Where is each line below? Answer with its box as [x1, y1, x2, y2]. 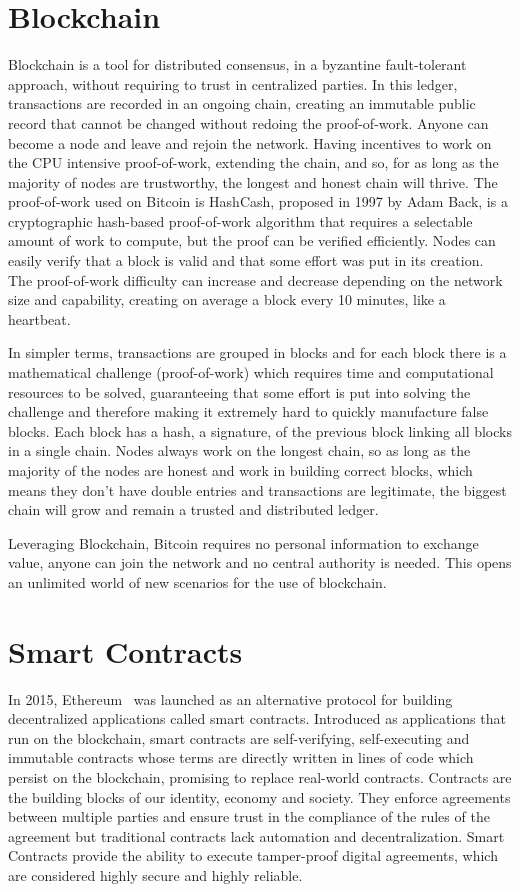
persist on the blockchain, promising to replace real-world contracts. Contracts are [8, 767, 512, 788]
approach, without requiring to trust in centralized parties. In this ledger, [8, 73, 458, 94]
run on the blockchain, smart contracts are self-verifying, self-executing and [8, 727, 470, 748]
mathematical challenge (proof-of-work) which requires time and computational [8, 362, 494, 383]
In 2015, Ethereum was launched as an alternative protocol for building [8, 688, 453, 709]
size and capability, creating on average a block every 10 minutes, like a [8, 289, 446, 310]
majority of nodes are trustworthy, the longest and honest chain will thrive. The [8, 171, 498, 192]
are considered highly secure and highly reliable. [8, 865, 303, 886]
